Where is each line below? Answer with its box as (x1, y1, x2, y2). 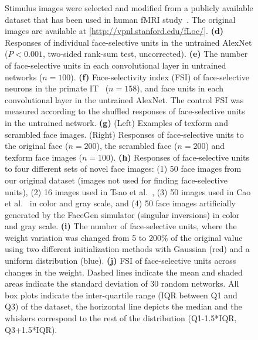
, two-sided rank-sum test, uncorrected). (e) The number (43, 47, 248, 60)
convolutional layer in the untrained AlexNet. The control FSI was (5, 93, 244, 106)
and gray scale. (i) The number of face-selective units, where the (5, 220, 237, 232)
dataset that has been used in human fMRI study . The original (5, 13, 236, 25)
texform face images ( (5, 151, 82, 163)
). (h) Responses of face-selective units (110, 151, 250, 163)
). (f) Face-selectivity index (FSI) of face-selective (70, 70, 249, 83)
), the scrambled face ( (96, 140, 178, 152)
